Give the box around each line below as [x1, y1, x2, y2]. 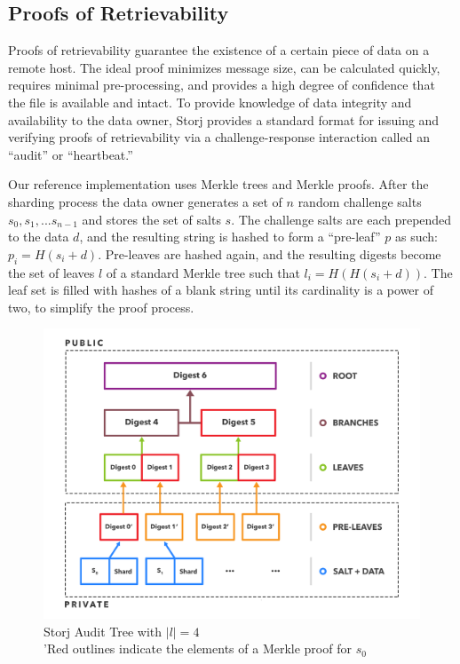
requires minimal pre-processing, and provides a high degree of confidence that [8, 75, 435, 94]
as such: [394, 227, 438, 246]
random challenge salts [297, 192, 422, 210]
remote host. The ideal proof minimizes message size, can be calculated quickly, [8, 58, 440, 76]
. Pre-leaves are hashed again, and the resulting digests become [98, 244, 441, 263]
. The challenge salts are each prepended [231, 209, 452, 228]
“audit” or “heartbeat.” [8, 145, 133, 163]
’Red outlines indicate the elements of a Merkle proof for [44, 639, 352, 658]
